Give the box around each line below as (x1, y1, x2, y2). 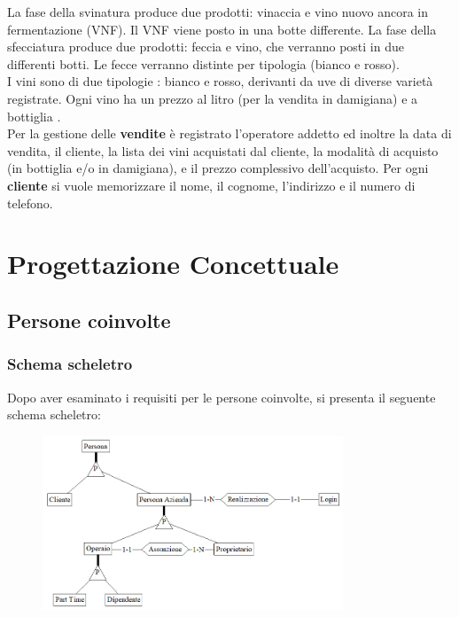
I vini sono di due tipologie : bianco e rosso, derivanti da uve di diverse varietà (7, 72, 433, 90)
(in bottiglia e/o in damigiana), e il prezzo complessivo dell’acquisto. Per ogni (7, 159, 429, 177)
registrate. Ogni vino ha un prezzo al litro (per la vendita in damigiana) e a (7, 89, 418, 107)
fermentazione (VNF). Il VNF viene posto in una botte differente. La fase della (7, 20, 437, 38)
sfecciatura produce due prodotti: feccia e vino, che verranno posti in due (7, 37, 404, 56)
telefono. (7, 193, 53, 212)
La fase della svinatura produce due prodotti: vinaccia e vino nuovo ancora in (7, 3, 428, 20)
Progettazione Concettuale (7, 246, 339, 282)
